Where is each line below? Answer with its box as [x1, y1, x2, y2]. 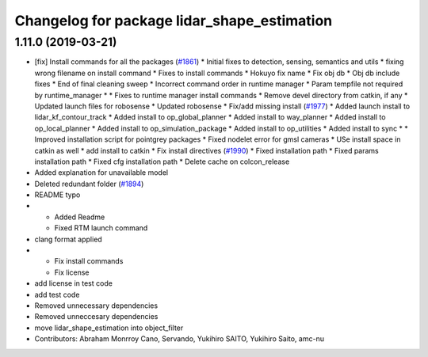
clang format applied [34, 234, 102, 244]
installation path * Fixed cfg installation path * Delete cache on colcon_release [34, 157, 290, 166]
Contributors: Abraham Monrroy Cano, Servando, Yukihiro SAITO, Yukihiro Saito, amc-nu [34, 334, 325, 344]
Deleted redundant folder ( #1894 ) [34, 179, 144, 188]
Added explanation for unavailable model [34, 168, 169, 177]
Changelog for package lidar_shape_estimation [14, 12, 333, 29]
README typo [34, 190, 81, 199]
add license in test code [34, 279, 113, 288]
